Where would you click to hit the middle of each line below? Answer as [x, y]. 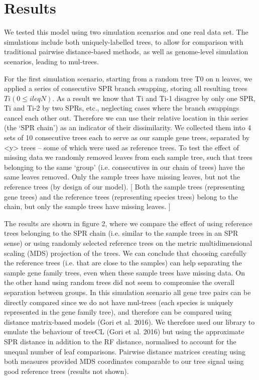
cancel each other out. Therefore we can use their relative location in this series [126, 117]
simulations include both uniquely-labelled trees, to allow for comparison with [124, 41]
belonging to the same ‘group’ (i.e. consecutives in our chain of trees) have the [124, 167]
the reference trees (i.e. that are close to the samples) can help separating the [123, 263]
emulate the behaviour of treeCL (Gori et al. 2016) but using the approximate [124, 331]
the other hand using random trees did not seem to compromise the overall [119, 282]
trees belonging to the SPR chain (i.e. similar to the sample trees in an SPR [121, 233]
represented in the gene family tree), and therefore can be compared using [118, 312]
